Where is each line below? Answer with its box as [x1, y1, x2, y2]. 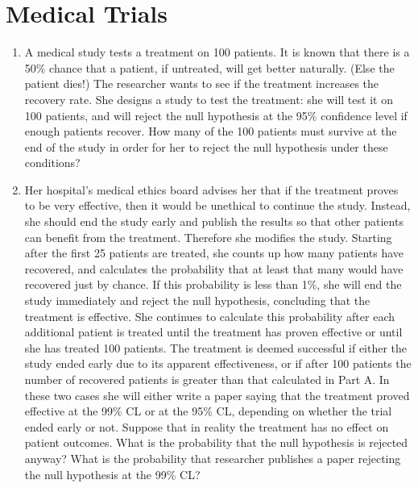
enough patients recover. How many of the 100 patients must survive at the [24, 123, 397, 140]
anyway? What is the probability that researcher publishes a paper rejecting [24, 449, 401, 466]
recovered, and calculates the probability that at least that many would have [24, 260, 404, 277]
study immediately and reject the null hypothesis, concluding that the [24, 292, 370, 309]
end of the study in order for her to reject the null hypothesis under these [24, 138, 388, 155]
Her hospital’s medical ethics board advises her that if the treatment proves [24, 181, 399, 198]
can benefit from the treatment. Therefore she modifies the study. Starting [24, 228, 392, 245]
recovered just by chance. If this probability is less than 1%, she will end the [24, 276, 402, 293]
